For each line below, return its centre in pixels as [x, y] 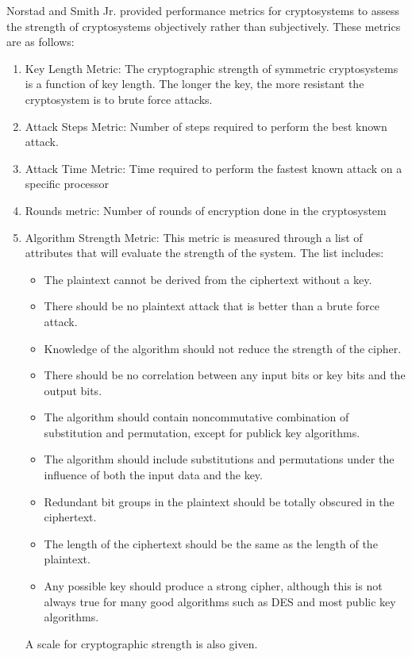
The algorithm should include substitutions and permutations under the [219, 459]
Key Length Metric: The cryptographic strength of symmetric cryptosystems [212, 68]
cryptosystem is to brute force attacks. [119, 99]
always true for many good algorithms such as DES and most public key [220, 601]
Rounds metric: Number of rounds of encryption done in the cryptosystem [206, 210]
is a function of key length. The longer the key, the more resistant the [194, 84]
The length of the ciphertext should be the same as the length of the [211, 543]
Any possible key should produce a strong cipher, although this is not [213, 586]
